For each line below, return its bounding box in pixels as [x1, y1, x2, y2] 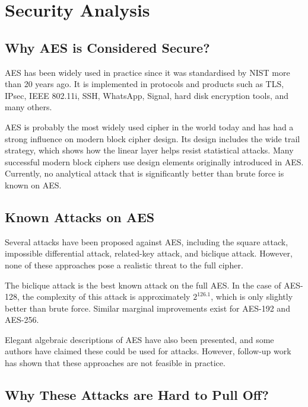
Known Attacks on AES [5, 207, 155, 226]
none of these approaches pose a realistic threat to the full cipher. [5, 258, 243, 271]
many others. [5, 101, 52, 113]
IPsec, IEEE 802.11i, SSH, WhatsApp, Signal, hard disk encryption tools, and [5, 89, 289, 101]
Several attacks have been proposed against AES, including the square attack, [5, 235, 288, 248]
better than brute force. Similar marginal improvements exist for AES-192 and [5, 302, 290, 314]
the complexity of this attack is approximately [22, 290, 190, 303]
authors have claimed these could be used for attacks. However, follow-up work [5, 345, 291, 357]
